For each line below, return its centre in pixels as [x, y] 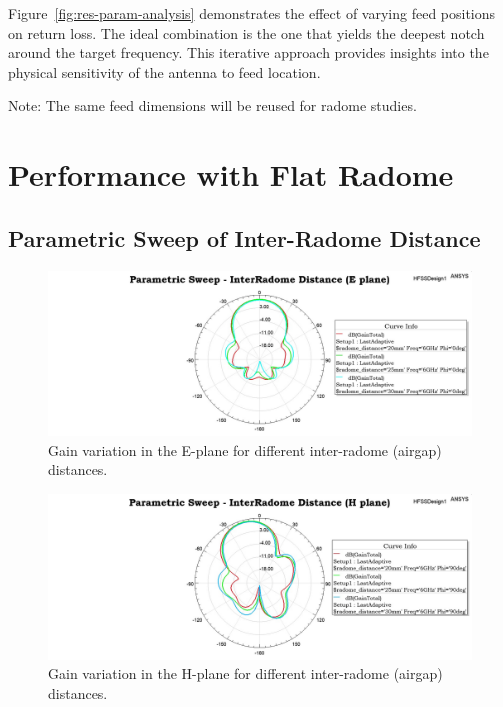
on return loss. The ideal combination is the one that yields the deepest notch [246, 32]
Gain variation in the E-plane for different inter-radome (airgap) [245, 449]
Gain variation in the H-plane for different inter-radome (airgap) [245, 673]
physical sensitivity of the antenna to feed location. [164, 71]
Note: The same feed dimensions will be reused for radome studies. [212, 105]
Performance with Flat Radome [231, 174]
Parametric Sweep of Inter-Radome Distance [244, 237]
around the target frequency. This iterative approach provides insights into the [248, 52]
